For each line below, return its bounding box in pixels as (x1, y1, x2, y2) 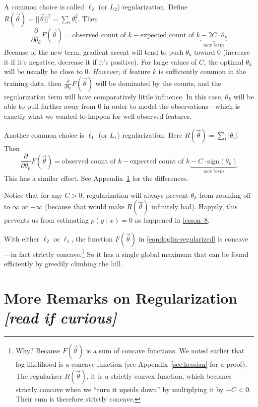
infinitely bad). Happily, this (151, 201, 238, 212)
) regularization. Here (117, 129, 183, 140)
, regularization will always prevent (82, 189, 189, 200)
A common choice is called (4, 1, 84, 11)
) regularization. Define (117, 1, 188, 11)
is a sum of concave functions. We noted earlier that (86, 345, 245, 355)
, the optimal (204, 56, 244, 67)
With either (4, 233, 40, 244)
